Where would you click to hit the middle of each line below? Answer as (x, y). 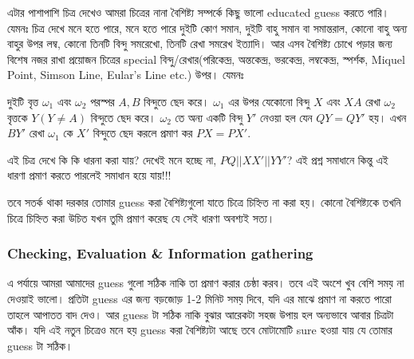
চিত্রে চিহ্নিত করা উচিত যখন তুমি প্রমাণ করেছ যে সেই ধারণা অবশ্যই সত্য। (141, 217)
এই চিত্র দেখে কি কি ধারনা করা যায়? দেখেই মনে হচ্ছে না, (112, 159)
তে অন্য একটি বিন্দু (209, 117)
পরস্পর (103, 101)
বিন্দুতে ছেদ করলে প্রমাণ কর (143, 133)
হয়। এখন (388, 117)
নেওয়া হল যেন (286, 117)
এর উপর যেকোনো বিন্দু (269, 101)
